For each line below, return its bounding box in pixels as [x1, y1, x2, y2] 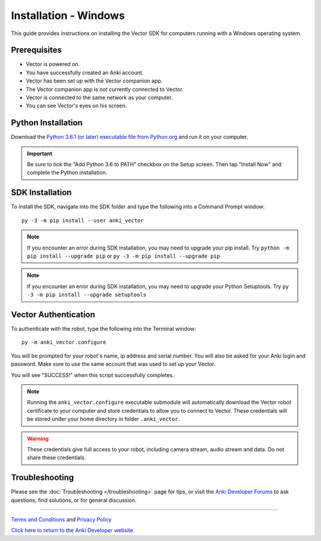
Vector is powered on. [26, 61, 80, 68]
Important [27, 150, 53, 157]
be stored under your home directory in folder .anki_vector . [27, 416, 180, 423]
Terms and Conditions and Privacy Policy [11, 516, 112, 523]
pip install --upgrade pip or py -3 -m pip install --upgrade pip [27, 252, 220, 260]
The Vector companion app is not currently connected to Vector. [26, 86, 184, 93]
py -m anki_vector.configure [21, 339, 106, 346]
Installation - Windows [11, 9, 125, 22]
